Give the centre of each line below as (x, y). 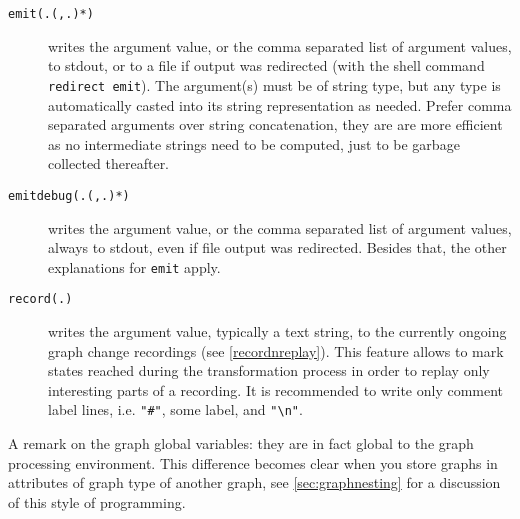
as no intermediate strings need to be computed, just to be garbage (254, 143)
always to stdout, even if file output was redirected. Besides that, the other (277, 247)
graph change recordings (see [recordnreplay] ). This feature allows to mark (276, 350)
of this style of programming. (97, 501)
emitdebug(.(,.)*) (69, 195)
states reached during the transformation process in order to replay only (269, 370)
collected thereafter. (109, 163)
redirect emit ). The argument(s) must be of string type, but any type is (274, 84)
